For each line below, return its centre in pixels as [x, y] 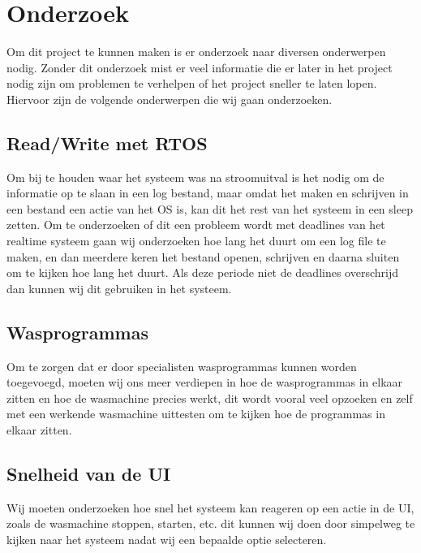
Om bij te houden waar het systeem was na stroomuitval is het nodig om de [195, 177]
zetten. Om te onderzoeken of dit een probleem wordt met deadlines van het [196, 225]
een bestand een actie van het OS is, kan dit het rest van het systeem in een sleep [210, 208]
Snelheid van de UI [89, 474]
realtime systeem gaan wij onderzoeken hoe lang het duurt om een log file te [196, 241]
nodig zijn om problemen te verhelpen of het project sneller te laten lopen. [192, 83]
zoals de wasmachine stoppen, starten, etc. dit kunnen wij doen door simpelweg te [211, 523]
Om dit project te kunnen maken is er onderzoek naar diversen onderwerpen [196, 52]
